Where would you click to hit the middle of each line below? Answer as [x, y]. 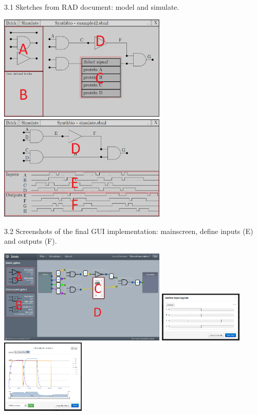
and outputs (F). [31, 241]
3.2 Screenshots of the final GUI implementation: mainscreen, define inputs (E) [129, 231]
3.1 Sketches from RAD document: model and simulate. [92, 7]
